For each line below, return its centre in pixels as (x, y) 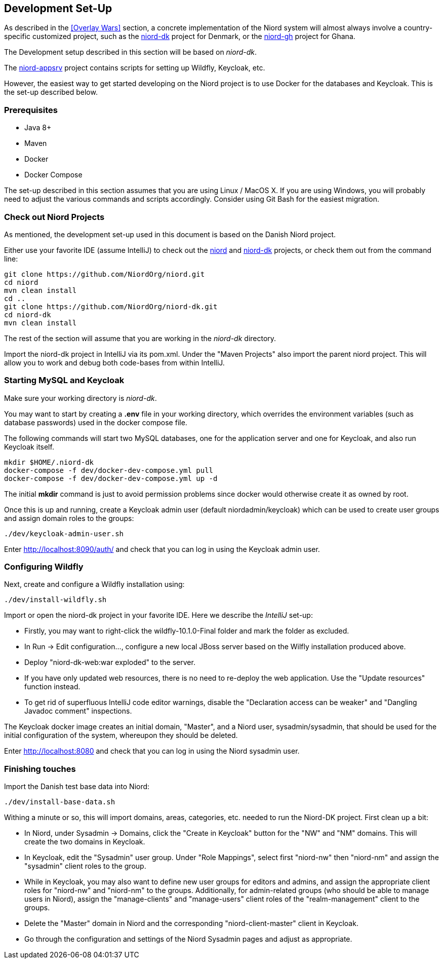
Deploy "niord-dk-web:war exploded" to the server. (110, 662)
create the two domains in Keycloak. (85, 842)
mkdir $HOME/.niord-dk (49, 462)
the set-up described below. (51, 92)
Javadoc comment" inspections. (78, 711)
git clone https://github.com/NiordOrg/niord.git (105, 274)
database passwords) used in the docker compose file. (96, 422)
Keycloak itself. (29, 447)
